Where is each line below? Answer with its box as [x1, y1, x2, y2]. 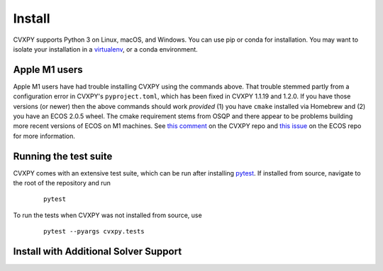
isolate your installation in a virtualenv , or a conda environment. [13, 45, 198, 53]
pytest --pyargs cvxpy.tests [43, 227, 145, 236]
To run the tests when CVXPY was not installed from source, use [13, 211, 202, 219]
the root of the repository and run [13, 179, 111, 188]
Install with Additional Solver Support [13, 246, 182, 258]
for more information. [13, 132, 76, 140]
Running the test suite [13, 150, 113, 162]
